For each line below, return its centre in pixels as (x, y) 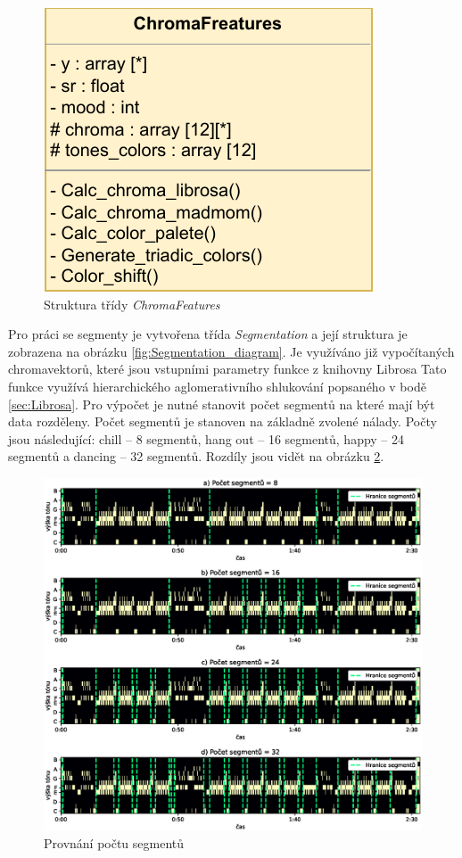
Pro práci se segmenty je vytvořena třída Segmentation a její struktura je (208, 334)
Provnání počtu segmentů (114, 842)
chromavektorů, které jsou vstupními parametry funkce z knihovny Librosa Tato (227, 369)
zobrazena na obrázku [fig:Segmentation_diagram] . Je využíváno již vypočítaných (231, 351)
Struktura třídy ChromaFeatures (132, 304)
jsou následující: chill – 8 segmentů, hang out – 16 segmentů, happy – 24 (206, 438)
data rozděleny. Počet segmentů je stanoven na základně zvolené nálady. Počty (223, 421)
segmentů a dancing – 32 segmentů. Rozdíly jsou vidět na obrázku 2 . (196, 456)
